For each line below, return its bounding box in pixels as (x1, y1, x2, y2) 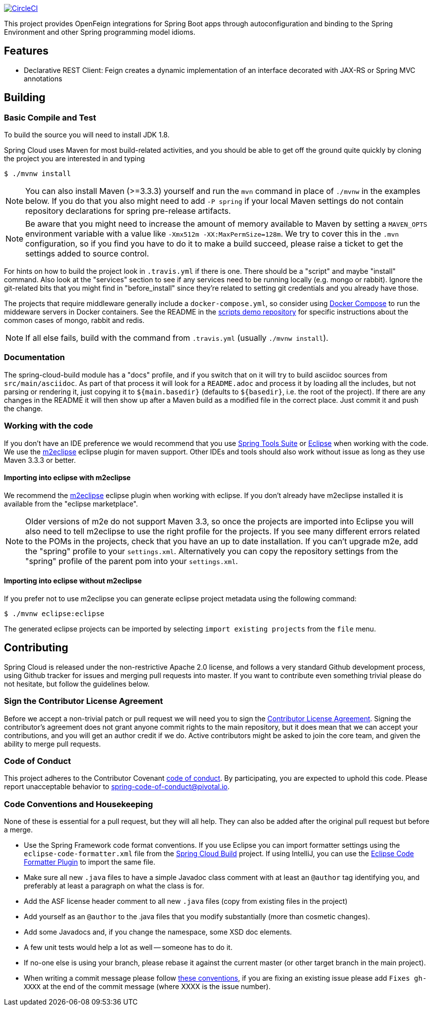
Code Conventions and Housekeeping (4, 799, 153, 809)
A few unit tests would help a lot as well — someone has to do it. (24, 943, 233, 952)
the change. (4, 404, 43, 413)
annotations (24, 74, 62, 83)
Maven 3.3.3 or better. (4, 455, 76, 464)
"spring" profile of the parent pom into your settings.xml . (25, 556, 238, 566)
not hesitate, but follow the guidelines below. (4, 679, 150, 688)
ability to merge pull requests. (4, 739, 101, 748)
